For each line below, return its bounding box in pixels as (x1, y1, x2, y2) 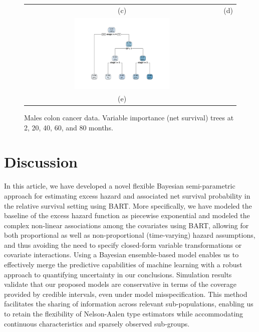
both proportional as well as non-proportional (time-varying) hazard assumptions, (4, 230, 255, 240)
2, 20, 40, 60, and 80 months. (24, 122, 113, 132)
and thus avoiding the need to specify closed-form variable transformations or (4, 239, 242, 250)
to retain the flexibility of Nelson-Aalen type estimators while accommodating (4, 308, 243, 319)
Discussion (4, 151, 78, 172)
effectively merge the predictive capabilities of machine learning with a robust (4, 259, 242, 270)
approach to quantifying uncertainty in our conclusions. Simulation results (4, 269, 232, 279)
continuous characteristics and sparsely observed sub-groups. (4, 318, 190, 328)
